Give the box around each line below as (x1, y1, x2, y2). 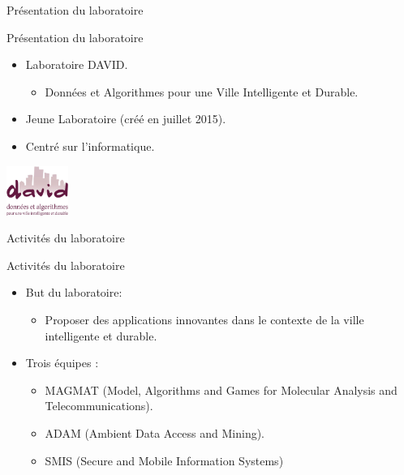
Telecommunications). (45, 397, 153, 414)
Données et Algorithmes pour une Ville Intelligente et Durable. (45, 83, 359, 100)
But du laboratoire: (25, 284, 122, 301)
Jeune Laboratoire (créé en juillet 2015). (25, 110, 226, 127)
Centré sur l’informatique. (25, 137, 155, 154)
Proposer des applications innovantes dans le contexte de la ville (45, 311, 364, 328)
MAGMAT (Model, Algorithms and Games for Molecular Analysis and (45, 381, 398, 398)
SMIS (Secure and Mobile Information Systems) (45, 451, 284, 469)
